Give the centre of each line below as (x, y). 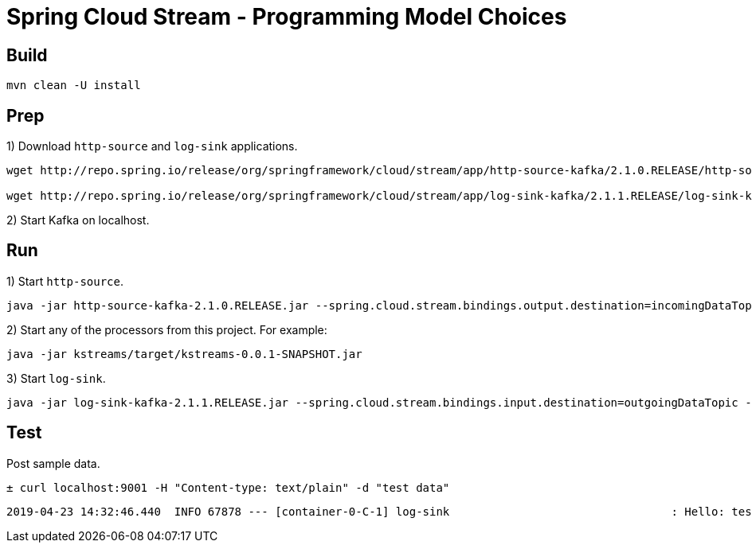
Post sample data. (53, 463)
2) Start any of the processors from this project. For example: (167, 329)
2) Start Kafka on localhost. (78, 220)
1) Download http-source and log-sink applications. (152, 146)
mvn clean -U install (74, 86)
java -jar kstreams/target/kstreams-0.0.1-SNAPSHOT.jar (184, 354)
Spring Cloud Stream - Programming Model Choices (287, 17)
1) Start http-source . (65, 281)
